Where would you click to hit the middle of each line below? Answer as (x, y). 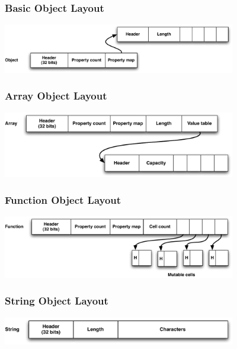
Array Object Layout (56, 96)
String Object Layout (57, 301)
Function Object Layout (63, 200)
